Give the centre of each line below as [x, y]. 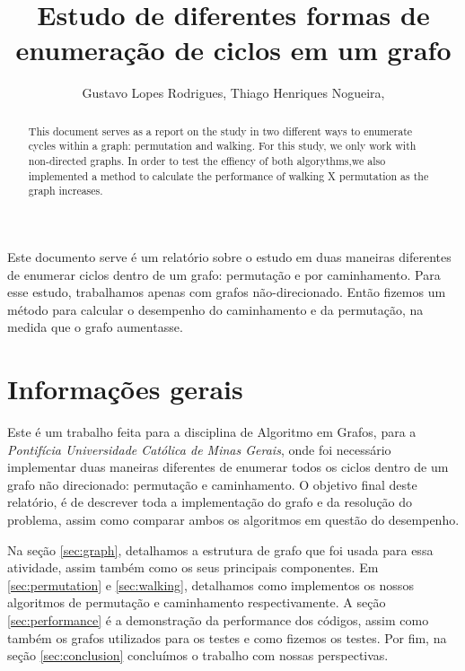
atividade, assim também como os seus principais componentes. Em [193, 567]
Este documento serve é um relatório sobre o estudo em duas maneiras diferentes [229, 256]
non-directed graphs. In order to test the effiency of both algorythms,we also [207, 161]
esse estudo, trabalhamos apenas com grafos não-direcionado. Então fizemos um [227, 292]
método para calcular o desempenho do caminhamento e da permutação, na [215, 309]
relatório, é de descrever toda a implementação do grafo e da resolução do [210, 502]
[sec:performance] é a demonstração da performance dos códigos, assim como [218, 620]
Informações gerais [125, 389]
